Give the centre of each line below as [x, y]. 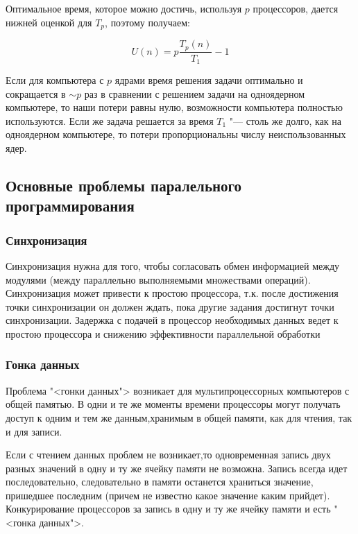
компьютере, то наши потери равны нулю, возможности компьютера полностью [174, 107]
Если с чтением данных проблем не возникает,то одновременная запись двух [168, 455]
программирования [70, 206]
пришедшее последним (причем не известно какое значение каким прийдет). [168, 495]
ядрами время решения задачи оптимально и [209, 79]
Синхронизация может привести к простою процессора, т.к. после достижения [172, 293]
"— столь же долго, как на [285, 120]
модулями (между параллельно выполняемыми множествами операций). [158, 279]
